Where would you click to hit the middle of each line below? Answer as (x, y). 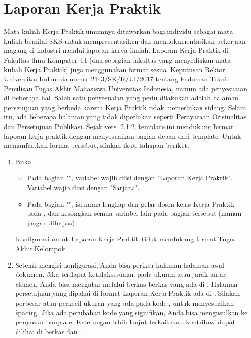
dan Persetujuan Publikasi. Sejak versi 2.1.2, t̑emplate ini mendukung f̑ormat (119, 126)
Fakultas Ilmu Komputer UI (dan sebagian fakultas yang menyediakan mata (117, 59)
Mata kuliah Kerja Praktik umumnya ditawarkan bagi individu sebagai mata (118, 31)
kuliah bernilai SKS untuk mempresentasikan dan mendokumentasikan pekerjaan (125, 40)
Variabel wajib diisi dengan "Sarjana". (83, 187)
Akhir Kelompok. (41, 248)
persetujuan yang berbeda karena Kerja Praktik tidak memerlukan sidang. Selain (125, 107)
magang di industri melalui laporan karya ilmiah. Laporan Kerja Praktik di (116, 50)
